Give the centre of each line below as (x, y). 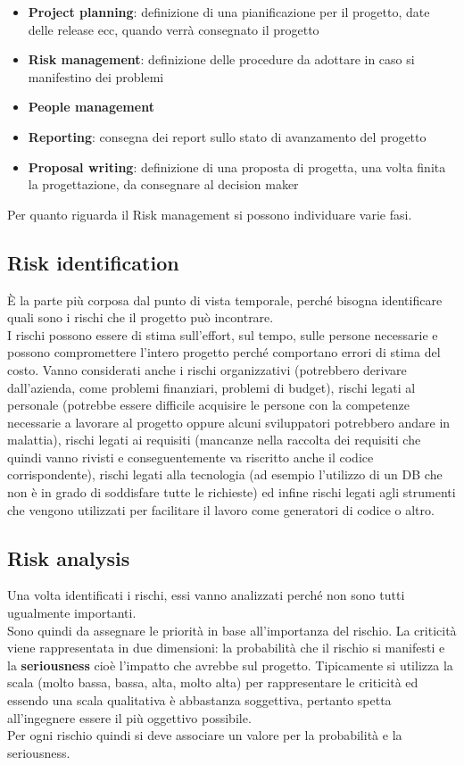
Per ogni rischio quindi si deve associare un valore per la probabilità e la (205, 735)
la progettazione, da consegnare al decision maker (163, 184)
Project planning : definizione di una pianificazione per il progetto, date (229, 12)
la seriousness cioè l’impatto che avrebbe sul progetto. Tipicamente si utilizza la (230, 665)
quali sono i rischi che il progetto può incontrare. (141, 317)
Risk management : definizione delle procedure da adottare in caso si (221, 59)
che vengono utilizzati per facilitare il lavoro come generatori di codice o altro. (221, 509)
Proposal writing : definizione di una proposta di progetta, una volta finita (237, 166)
